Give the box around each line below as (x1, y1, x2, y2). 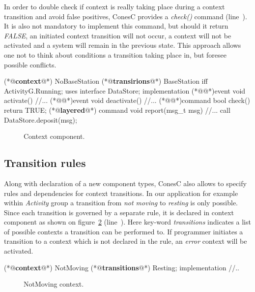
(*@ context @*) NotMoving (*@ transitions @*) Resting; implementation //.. (4, 262, 239, 272)
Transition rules (4, 155, 86, 170)
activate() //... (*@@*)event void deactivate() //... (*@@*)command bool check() (4, 95, 250, 105)
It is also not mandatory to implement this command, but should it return (4, 21, 228, 31)
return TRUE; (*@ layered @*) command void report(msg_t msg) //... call (4, 104, 230, 115)
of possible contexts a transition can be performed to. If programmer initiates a (4, 226, 243, 236)
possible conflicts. (4, 59, 57, 69)
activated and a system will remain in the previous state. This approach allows (4, 40, 241, 50)
